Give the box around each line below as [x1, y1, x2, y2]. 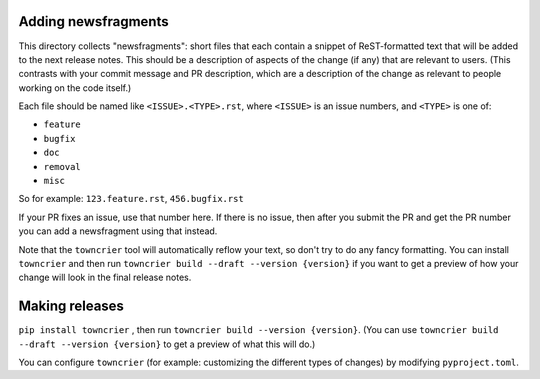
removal [43, 161, 82, 172]
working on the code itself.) [18, 81, 132, 94]
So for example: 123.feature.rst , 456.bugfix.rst [18, 193, 244, 205]
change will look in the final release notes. [18, 271, 192, 284]
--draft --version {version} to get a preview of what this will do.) [18, 338, 316, 350]
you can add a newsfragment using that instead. [18, 225, 218, 237]
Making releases [18, 298, 125, 315]
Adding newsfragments [18, 13, 169, 30]
